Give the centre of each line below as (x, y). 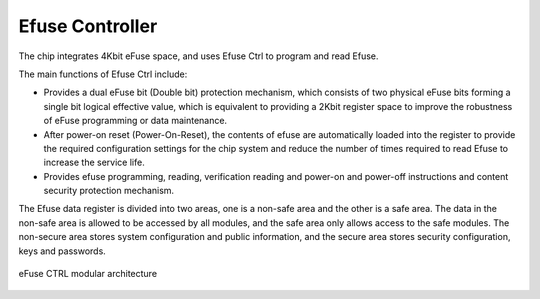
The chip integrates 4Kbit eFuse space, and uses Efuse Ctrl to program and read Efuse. (198, 56)
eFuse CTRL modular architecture (88, 274)
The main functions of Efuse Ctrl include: (103, 74)
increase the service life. (94, 162)
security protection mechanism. (109, 191)
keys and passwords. (62, 251)
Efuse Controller (88, 26)
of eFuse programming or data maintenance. (135, 121)
